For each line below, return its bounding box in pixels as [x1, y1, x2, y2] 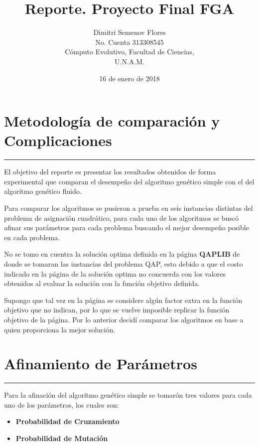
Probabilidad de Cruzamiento [15, 416, 120, 427]
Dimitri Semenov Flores [93, 27, 166, 37]
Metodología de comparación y [4, 111, 220, 131]
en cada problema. [4, 232, 60, 242]
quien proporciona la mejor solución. [4, 324, 116, 334]
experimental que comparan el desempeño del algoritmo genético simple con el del [4, 176, 255, 186]
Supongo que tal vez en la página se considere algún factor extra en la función [4, 295, 243, 305]
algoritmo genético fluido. [4, 186, 82, 196]
